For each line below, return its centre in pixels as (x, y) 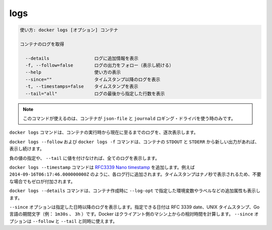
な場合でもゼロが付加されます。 (42, 181)
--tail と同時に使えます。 (89, 221)
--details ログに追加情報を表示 (82, 58)
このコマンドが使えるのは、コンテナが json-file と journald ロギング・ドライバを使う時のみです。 (129, 119)
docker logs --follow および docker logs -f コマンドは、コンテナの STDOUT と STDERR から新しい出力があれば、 (134, 142)
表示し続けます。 (27, 149)
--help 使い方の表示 (73, 72)
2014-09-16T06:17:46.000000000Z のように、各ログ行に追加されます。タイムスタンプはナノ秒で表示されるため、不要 (135, 175)
